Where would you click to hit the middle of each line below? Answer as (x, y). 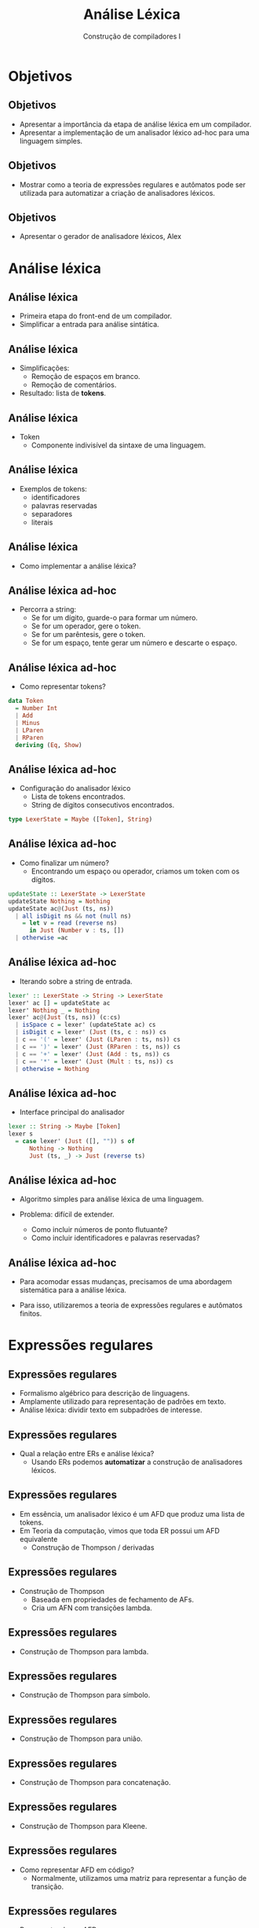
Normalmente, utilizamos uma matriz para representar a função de (139, 1878)
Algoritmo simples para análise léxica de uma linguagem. (111, 1199)
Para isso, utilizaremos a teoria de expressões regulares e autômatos (131, 1305)
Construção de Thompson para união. (81, 1739)
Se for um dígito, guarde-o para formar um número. (115, 618)
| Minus (28, 723)
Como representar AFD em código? (77, 1870)
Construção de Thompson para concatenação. (95, 1782)
